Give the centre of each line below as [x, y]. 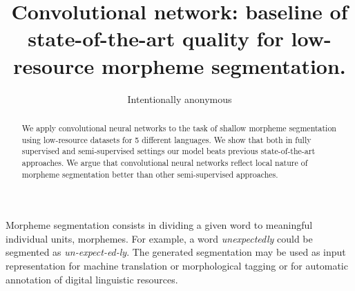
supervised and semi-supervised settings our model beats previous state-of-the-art [169, 151]
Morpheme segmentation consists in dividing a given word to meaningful [159, 225]
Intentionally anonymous [180, 98]
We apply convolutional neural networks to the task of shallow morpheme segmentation [179, 128]
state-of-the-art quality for [156, 38]
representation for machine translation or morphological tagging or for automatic [177, 265]
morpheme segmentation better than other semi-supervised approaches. [150, 174]
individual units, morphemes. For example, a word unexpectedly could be [159, 238]
